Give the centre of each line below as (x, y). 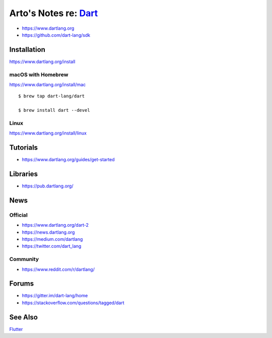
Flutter (16, 329)
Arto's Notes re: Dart (54, 13)
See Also (23, 317)
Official (18, 215)
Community (24, 259)
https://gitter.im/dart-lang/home (55, 296)
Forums (22, 284)
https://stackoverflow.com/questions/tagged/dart (73, 303)
